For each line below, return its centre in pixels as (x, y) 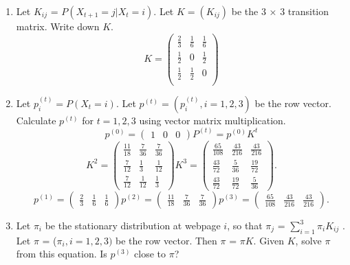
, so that (245, 226)
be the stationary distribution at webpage (133, 226)
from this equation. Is (62, 254)
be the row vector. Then (166, 240)
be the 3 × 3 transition (280, 11)
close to (150, 254)
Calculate (36, 120)
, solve (308, 240)
